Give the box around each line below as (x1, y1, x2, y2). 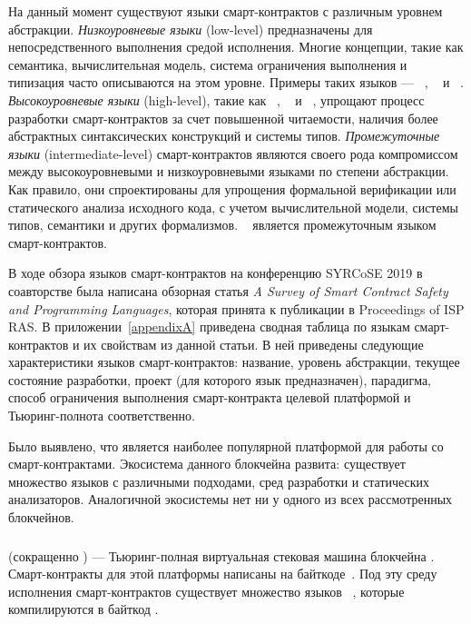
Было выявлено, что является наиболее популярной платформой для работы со (8, 436, 444, 455)
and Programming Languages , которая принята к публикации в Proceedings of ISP (8, 299, 465, 318)
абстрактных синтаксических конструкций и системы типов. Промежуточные (8, 126, 440, 145)
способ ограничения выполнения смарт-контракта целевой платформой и (8, 388, 411, 407)
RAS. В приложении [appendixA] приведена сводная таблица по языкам (8, 317, 410, 336)
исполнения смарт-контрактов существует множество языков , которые (8, 581, 405, 600)
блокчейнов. (8, 508, 74, 527)
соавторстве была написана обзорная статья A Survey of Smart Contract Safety (8, 281, 448, 300)
